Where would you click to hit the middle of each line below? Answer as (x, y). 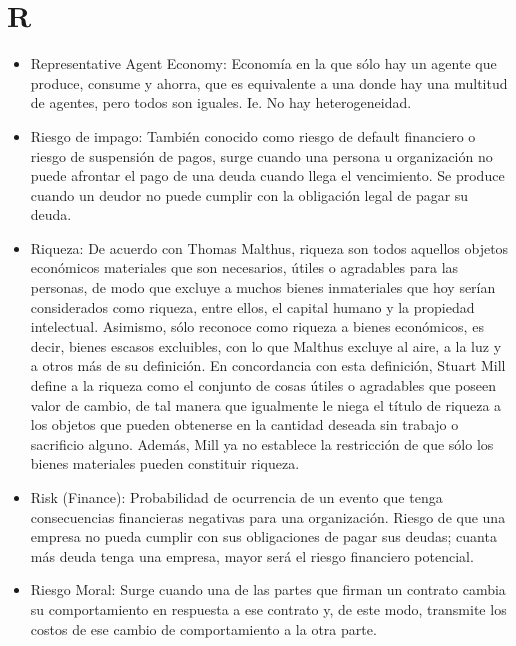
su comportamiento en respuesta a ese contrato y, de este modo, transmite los (268, 608)
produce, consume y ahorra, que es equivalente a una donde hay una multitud (269, 82)
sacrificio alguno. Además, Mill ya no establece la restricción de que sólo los (262, 443)
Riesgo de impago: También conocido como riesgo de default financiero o (253, 135)
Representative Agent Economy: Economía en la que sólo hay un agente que (263, 63)
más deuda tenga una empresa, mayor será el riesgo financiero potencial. (252, 555)
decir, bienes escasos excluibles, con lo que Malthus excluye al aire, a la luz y (266, 345)
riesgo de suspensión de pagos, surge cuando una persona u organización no (261, 155)
